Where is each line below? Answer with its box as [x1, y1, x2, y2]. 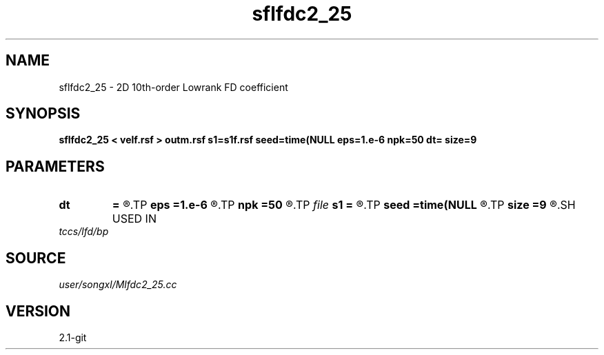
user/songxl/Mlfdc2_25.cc [59, 278, 177, 291]
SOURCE [6, 249, 66, 267]
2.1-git [59, 331, 87, 343]
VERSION [6, 302, 71, 320]
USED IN [112, 212, 157, 226]
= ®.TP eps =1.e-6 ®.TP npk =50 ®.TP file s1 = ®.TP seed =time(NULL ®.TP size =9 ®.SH [112, 198, 576, 212]
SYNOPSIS [6, 105, 81, 123]
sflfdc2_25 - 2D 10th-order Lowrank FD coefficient [59, 81, 288, 93]
